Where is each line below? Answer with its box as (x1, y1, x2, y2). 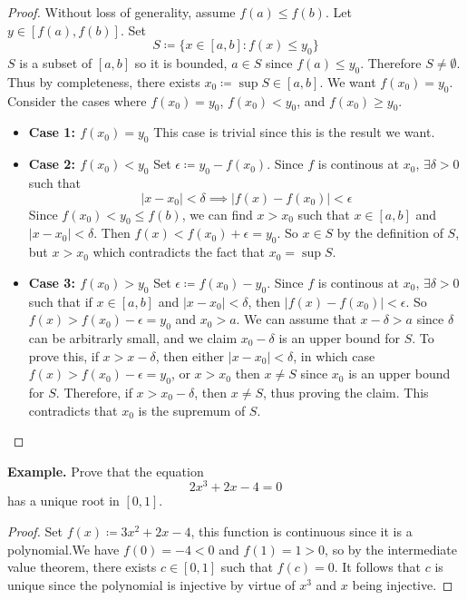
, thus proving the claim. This (263, 382, 429, 401)
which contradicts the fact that (92, 242, 266, 261)
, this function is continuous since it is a (190, 521, 413, 540)
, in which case (293, 346, 375, 365)
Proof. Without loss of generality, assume (7, 3, 236, 21)
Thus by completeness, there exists (7, 72, 200, 91)
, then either (155, 346, 225, 365)
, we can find (181, 204, 253, 223)
